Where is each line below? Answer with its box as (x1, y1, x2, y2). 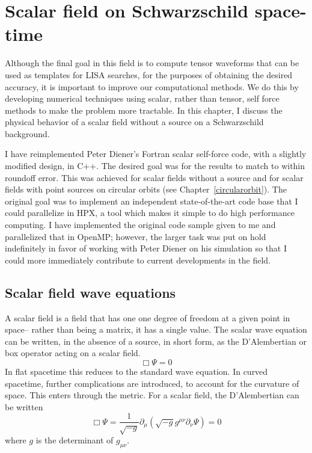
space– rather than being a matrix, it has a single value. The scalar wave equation (5, 323, 307, 336)
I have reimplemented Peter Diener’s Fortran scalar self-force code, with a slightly (5, 147, 307, 160)
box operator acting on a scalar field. (5, 347, 141, 359)
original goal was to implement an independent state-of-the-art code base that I (5, 194, 298, 207)
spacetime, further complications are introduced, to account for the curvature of (5, 377, 299, 389)
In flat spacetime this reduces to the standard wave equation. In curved (5, 365, 268, 377)
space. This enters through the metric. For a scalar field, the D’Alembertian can (5, 389, 299, 401)
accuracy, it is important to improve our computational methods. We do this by (5, 80, 299, 93)
